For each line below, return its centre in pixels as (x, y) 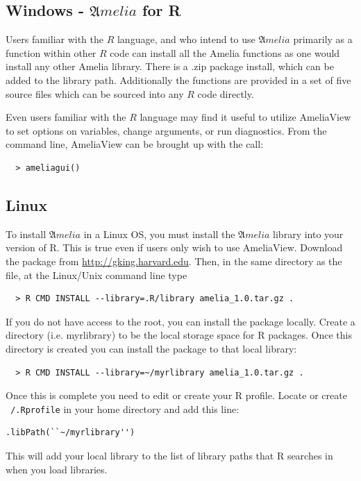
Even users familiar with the (66, 117)
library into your (308, 234)
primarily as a (323, 39)
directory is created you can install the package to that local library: (151, 348)
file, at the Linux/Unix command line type (96, 275)
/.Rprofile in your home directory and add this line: (125, 408)
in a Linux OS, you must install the (159, 234)
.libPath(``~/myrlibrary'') (70, 433)
